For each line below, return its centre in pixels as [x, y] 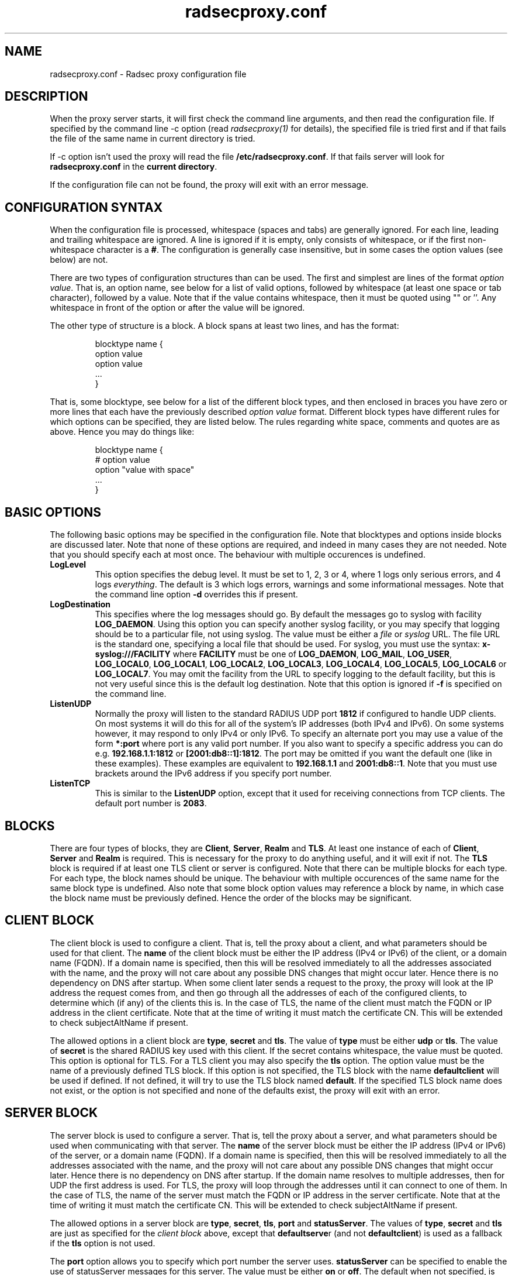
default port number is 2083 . [151, 803]
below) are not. [79, 260]
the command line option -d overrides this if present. [196, 594]
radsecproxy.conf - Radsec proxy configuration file [148, 74]
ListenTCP [70, 783]
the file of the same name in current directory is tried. [153, 139]
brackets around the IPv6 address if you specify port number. [213, 774]
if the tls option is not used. [103, 1243]
